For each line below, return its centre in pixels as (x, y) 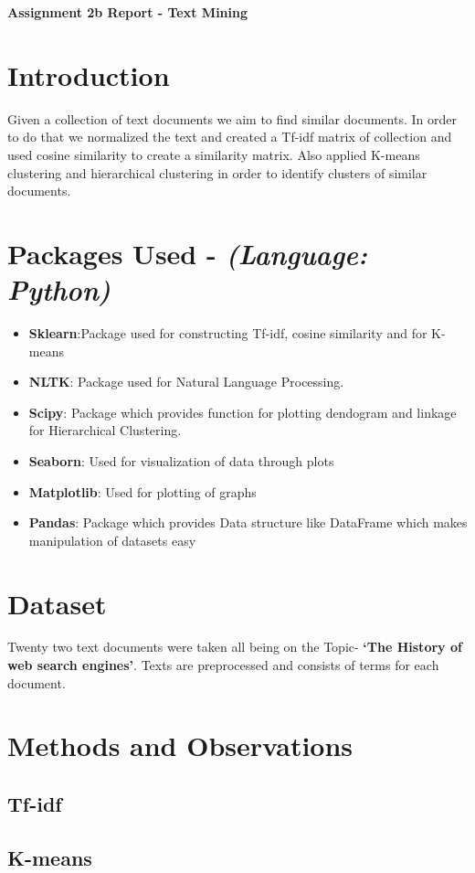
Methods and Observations (180, 745)
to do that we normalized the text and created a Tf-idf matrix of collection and (230, 137)
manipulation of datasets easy (112, 540)
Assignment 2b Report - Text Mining (128, 12)
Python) (59, 290)
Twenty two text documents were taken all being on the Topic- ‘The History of (235, 647)
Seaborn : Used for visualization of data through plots (181, 460)
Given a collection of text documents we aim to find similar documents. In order (232, 118)
